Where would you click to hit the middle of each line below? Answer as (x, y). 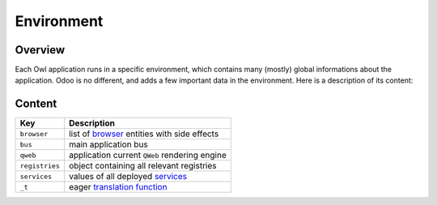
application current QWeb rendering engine (148, 156)
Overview (40, 50)
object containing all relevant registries (143, 166)
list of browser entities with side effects (144, 134)
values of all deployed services (128, 177)
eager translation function (118, 187)
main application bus (109, 144)
